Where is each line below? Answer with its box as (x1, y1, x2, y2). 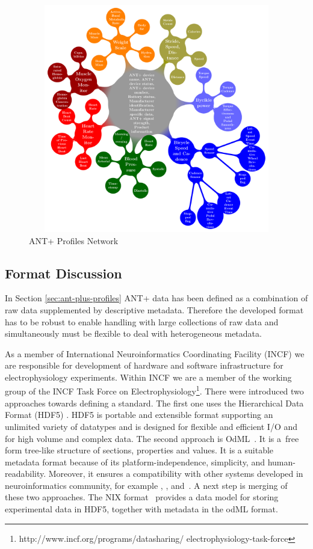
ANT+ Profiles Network (29, 234, 119, 247)
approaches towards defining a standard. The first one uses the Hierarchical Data (5, 396, 304, 409)
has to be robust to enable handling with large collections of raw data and (5, 315, 279, 328)
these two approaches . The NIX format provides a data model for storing (5, 491, 279, 503)
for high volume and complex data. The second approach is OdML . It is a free (5, 432, 299, 444)
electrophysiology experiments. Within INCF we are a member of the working (5, 370, 292, 383)
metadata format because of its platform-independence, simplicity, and (5, 455, 265, 468)
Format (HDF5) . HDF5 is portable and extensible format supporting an (5, 408, 273, 421)
